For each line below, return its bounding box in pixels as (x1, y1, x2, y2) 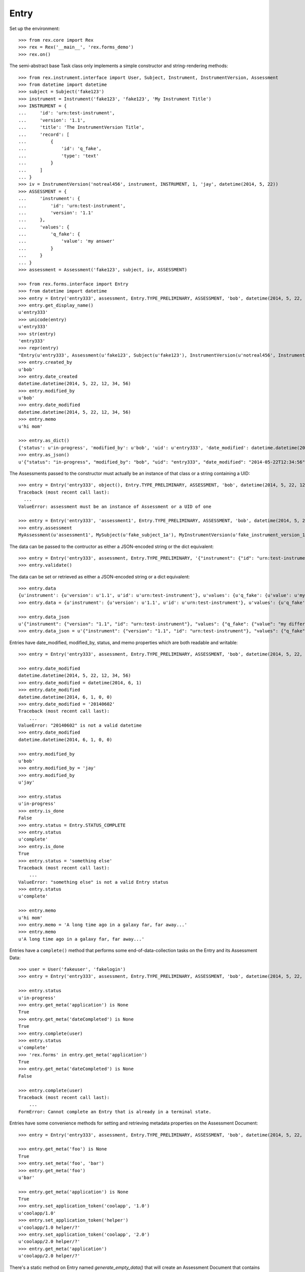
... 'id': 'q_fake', (18, 146, 102, 152)
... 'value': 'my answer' (18, 238, 115, 244)
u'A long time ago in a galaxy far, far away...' (18, 936, 145, 942)
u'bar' (18, 1174, 35, 1180)
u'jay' (18, 779, 35, 786)
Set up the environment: (9, 25, 60, 32)
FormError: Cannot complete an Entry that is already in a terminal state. (18, 1109, 211, 1114)
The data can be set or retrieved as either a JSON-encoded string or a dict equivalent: (9, 573, 190, 580)
